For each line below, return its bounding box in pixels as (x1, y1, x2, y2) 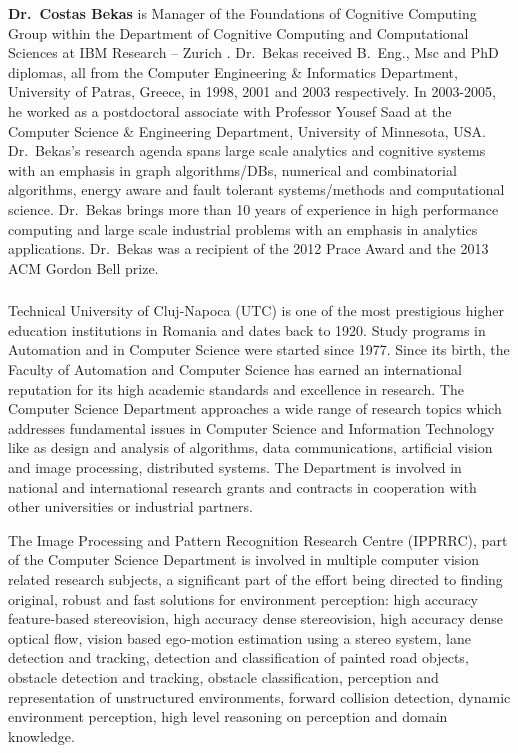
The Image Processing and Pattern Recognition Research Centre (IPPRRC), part (8, 529, 508, 550)
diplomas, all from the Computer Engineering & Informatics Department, (8, 61, 458, 82)
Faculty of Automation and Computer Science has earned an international (8, 359, 462, 380)
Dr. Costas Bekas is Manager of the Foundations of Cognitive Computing (8, 3, 477, 23)
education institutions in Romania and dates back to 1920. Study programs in (8, 319, 486, 340)
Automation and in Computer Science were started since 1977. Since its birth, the (8, 339, 510, 360)
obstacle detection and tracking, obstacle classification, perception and (8, 666, 439, 687)
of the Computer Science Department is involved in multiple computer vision (8, 549, 480, 570)
